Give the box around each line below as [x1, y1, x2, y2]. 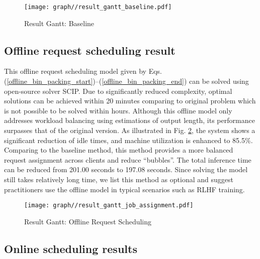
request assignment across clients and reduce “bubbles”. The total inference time [4, 154, 251, 165]
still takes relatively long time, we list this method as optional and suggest [4, 174, 233, 184]
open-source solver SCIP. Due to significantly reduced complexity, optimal [4, 85, 232, 96]
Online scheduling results [4, 240, 137, 256]
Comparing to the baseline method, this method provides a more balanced [4, 145, 233, 155]
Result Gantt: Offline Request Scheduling [24, 216, 152, 226]
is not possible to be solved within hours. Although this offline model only [4, 105, 232, 115]
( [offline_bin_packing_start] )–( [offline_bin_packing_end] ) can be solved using [4, 76, 249, 86]
